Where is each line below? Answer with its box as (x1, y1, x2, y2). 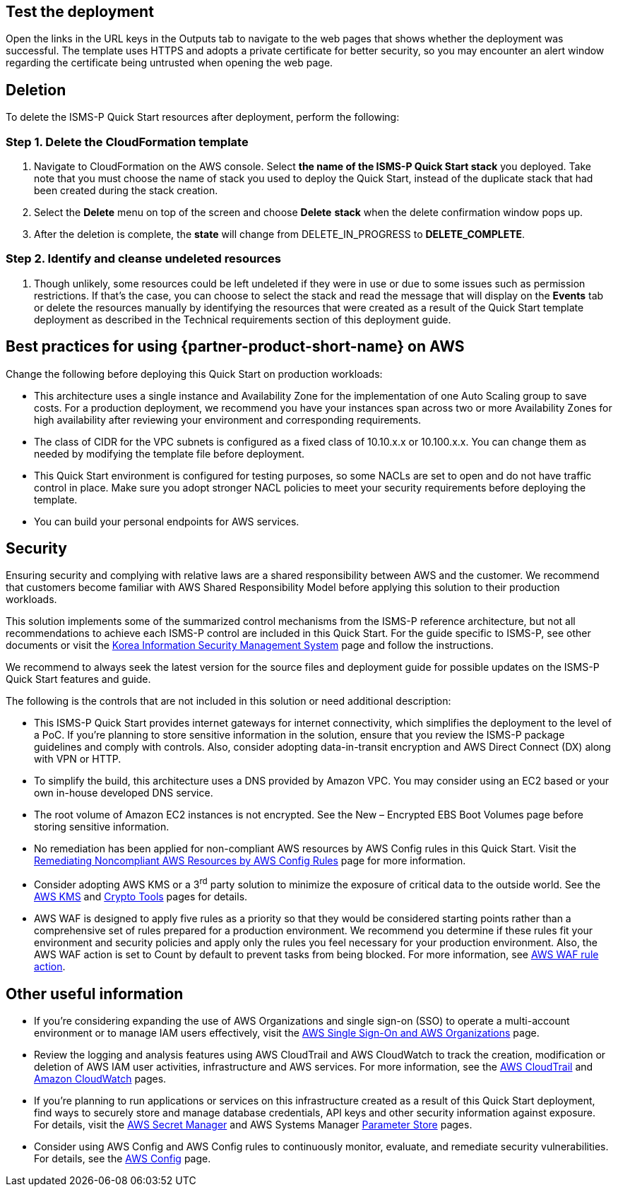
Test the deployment (6, 3, 154, 20)
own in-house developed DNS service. (34, 787, 213, 799)
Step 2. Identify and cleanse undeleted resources (6, 251, 281, 266)
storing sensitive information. (34, 821, 170, 833)
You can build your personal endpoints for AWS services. (34, 515, 299, 528)
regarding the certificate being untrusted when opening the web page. (6, 56, 333, 69)
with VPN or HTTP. (34, 753, 121, 765)
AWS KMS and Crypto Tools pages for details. (34, 890, 248, 903)
